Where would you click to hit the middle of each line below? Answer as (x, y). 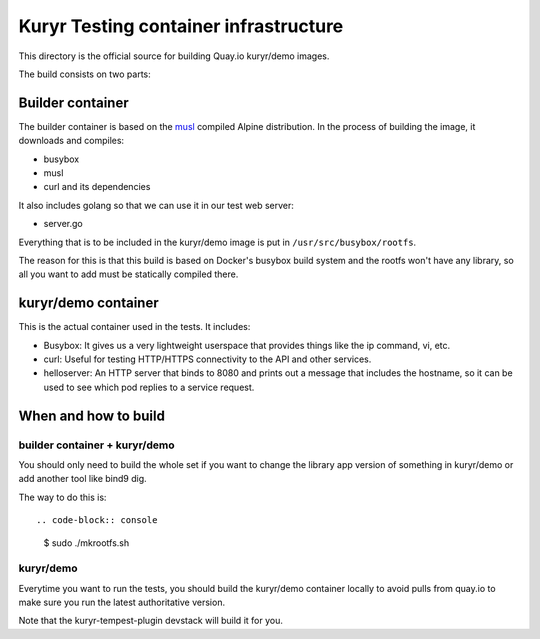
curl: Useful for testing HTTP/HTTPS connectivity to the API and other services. (207, 359)
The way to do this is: (62, 497)
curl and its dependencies (97, 187)
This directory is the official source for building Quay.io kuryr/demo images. (174, 56)
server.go (63, 224)
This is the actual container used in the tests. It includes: (134, 327)
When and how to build (91, 415)
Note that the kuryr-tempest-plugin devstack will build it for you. (151, 621)
